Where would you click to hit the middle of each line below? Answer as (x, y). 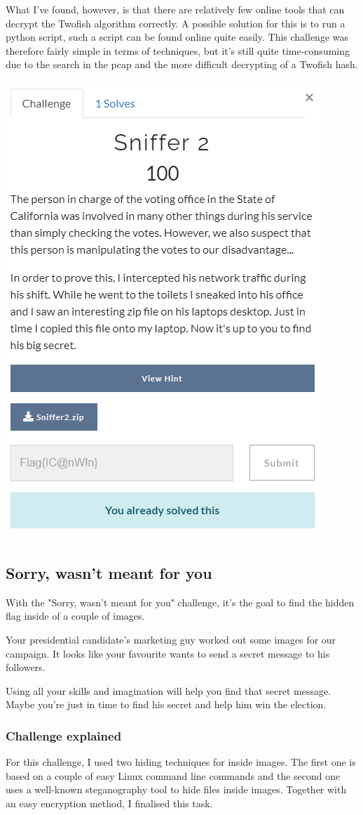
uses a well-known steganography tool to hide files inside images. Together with (176, 789)
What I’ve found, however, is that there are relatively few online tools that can (175, 9)
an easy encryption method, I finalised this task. (109, 803)
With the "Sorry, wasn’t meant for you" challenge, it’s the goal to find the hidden (180, 602)
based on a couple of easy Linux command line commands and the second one (173, 775)
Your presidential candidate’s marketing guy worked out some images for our (171, 639)
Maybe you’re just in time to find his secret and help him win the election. (166, 704)
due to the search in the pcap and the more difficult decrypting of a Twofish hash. (182, 64)
